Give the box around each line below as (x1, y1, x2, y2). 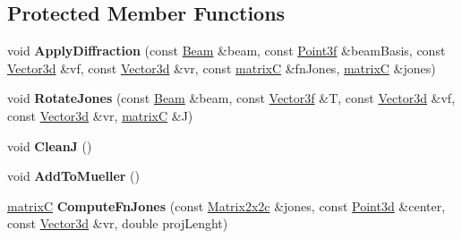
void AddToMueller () (7, 166, 140, 185)
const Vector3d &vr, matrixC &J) (7, 106, 193, 124)
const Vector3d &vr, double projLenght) (7, 214, 228, 233)
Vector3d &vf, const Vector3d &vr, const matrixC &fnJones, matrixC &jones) (7, 58, 436, 77)
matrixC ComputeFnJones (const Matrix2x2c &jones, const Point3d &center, (7, 196, 446, 215)
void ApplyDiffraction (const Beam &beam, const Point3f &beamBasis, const (7, 41, 446, 60)
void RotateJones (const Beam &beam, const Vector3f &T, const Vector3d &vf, (7, 89, 456, 107)
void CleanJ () (7, 136, 92, 155)
